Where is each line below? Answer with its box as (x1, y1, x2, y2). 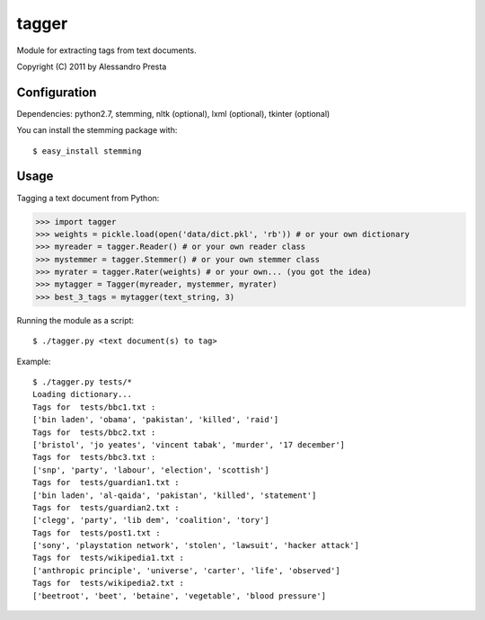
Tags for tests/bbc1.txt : (32, 402, 156, 412)
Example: (16, 356, 51, 367)
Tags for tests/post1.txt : (32, 527, 161, 538)
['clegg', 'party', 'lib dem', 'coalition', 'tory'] (32, 515, 269, 526)
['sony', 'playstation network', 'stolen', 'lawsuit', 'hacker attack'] (32, 540, 359, 551)
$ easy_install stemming (32, 146, 142, 156)
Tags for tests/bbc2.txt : (32, 427, 156, 438)
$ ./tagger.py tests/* (32, 377, 133, 387)
